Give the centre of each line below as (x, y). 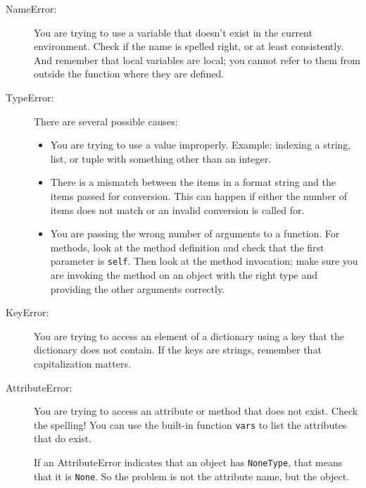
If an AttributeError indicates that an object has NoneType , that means (188, 462)
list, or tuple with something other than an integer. (161, 158)
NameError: (31, 8)
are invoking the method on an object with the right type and (184, 274)
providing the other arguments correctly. (138, 288)
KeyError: (27, 312)
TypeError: (30, 97)
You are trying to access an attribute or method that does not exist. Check (196, 411)
